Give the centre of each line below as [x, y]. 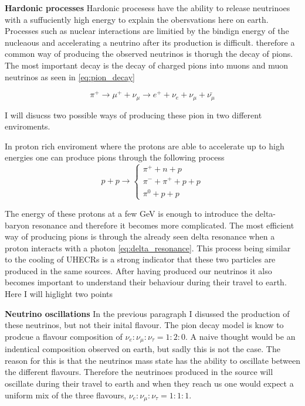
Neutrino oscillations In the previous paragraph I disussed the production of [147, 313]
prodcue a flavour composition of [64, 336]
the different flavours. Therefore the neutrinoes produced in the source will [139, 372]
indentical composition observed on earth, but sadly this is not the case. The [143, 349]
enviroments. [28, 126]
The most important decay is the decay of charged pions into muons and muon [146, 65]
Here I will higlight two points [59, 294]
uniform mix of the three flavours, [66, 395]
